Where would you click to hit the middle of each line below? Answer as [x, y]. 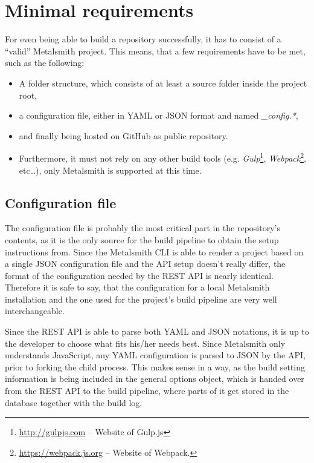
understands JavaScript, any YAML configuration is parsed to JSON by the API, [155, 355]
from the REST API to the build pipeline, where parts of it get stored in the [147, 391]
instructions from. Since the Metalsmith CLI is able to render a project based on [154, 251]
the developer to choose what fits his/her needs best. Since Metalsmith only [145, 343]
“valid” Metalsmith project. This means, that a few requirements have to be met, [155, 51]
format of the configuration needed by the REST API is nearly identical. [139, 275]
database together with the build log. [74, 402]
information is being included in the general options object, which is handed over [155, 379]
